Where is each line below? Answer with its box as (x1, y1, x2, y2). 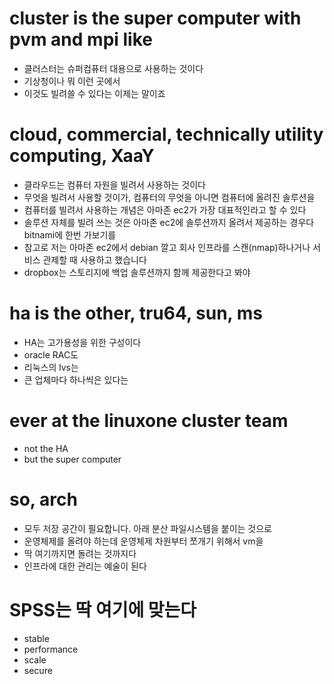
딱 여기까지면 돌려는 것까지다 (23, 547, 137, 559)
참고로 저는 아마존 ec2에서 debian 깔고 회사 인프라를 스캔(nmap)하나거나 (23, 241, 311, 253)
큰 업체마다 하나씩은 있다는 (23, 373, 129, 386)
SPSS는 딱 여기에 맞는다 (9, 598, 197, 621)
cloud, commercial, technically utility (9, 123, 324, 146)
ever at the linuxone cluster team (9, 410, 289, 432)
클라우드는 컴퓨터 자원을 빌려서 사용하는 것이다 (23, 178, 206, 191)
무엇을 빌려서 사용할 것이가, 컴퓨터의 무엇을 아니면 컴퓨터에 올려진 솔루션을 (23, 191, 316, 203)
